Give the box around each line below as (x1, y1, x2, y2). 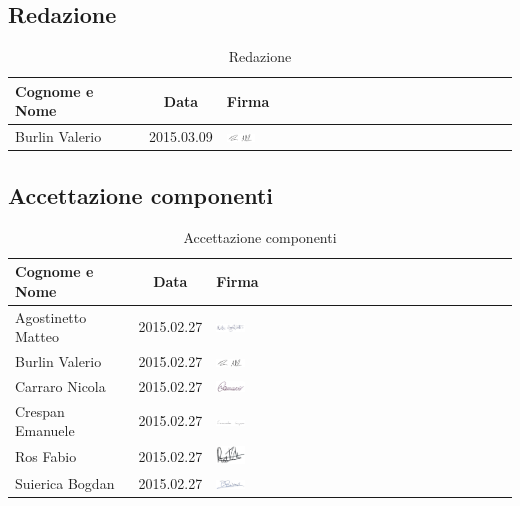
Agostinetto (15, 306, 87, 327)
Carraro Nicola (15, 375, 106, 396)
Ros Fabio (15, 446, 77, 467)
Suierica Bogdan (15, 472, 115, 493)
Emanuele (15, 420, 75, 441)
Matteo (15, 326, 59, 347)
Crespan (15, 400, 65, 421)
